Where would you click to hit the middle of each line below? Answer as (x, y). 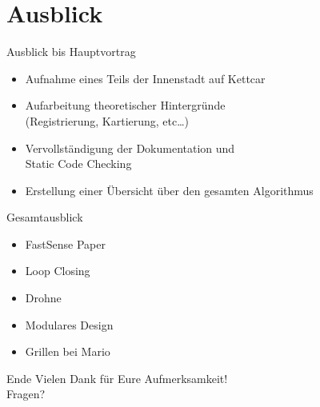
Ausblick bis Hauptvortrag (71, 52)
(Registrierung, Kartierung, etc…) (107, 120)
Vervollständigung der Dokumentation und (130, 148)
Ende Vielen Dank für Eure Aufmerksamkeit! (117, 378)
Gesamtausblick (45, 217)
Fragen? (26, 394)
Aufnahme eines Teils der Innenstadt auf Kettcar (145, 78)
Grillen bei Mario (68, 351)
